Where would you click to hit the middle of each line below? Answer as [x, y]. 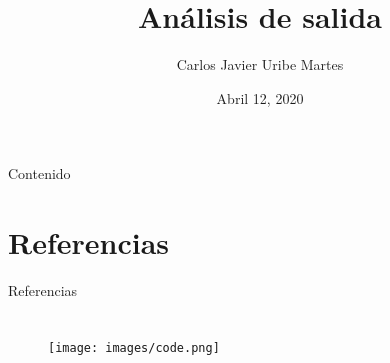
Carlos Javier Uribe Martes [260, 64]
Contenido [39, 173]
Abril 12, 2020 [260, 97]
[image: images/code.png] [134, 347]
